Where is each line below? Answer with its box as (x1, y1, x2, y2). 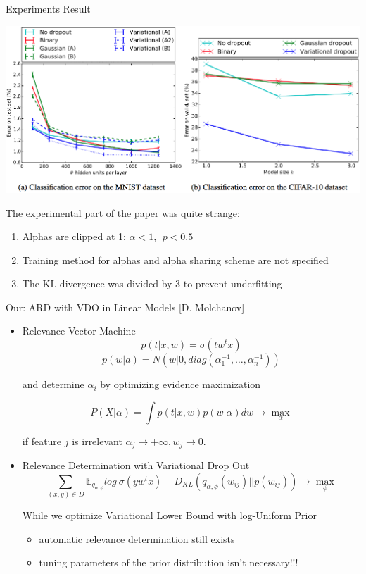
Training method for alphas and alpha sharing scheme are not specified (22, 252, 329, 267)
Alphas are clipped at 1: (22, 229, 126, 244)
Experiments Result (6, 1, 91, 15)
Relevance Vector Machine (22, 323, 136, 338)
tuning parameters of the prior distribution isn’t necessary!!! (39, 555, 298, 570)
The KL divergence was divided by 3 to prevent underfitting (22, 276, 282, 291)
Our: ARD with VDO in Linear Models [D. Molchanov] (6, 299, 245, 314)
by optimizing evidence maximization (100, 377, 261, 392)
